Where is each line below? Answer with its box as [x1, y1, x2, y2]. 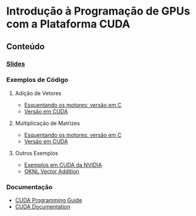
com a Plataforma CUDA [6, 17, 130, 31]
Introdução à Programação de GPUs [6, 4, 191, 18]
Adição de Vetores [15, 89, 62, 96]
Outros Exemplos [15, 149, 59, 157]
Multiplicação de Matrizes [15, 120, 80, 127]
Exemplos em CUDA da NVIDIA [24, 161, 102, 168]
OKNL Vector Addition [24, 167, 80, 175]
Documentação [6, 183, 53, 191]
